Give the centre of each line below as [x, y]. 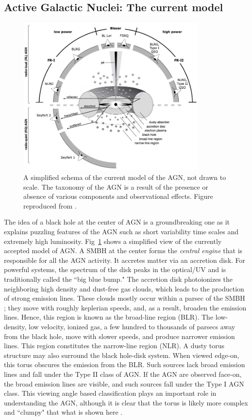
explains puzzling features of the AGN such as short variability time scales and [121, 232]
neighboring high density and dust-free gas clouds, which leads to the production [124, 288]
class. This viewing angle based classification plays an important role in [110, 393]
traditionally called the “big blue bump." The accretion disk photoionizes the [118, 279]
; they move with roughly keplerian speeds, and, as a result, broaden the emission [125, 307]
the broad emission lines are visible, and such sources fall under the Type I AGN [124, 383]
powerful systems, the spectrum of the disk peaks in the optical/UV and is [115, 269]
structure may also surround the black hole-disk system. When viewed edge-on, [122, 355]
